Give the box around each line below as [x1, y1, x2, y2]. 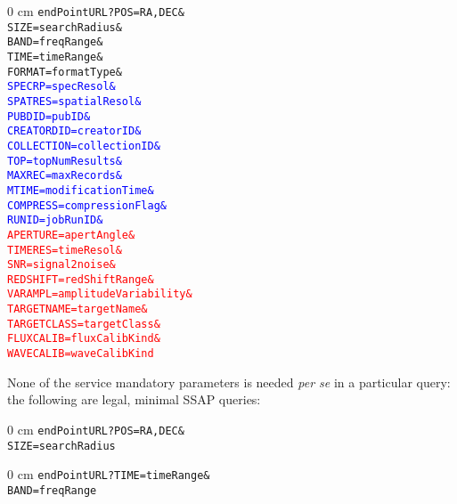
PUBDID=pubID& [7, 110, 91, 123]
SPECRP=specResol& [7, 80, 116, 93]
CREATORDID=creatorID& [7, 125, 142, 138]
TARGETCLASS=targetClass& [7, 317, 160, 330]
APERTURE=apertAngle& [7, 228, 135, 241]
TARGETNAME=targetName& [7, 303, 148, 316]
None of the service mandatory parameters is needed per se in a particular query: [7, 372, 451, 391]
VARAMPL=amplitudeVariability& [7, 288, 192, 301]
